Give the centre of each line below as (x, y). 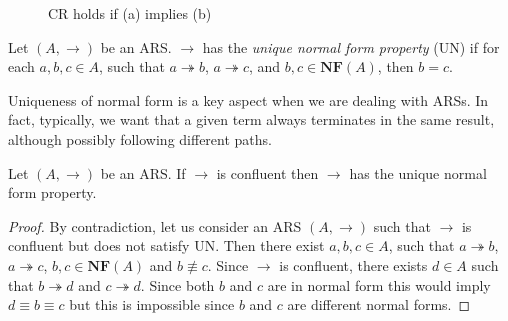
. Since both (177, 284)
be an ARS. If (143, 172)
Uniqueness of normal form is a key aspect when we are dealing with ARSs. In (248, 99)
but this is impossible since (152, 304)
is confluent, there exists (353, 264)
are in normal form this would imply (379, 284)
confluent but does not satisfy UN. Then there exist (166, 245)
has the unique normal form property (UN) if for (351, 46)
